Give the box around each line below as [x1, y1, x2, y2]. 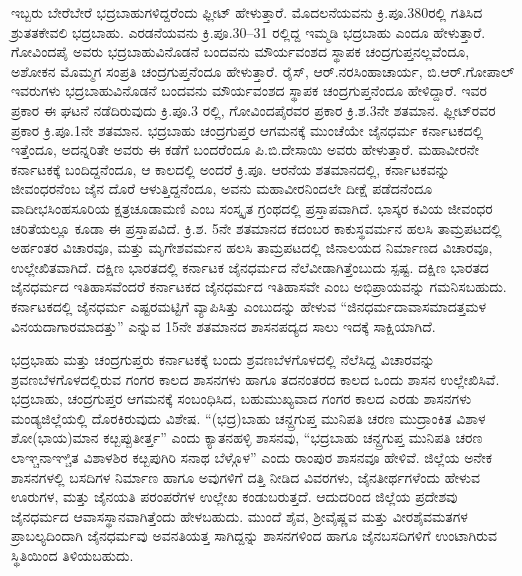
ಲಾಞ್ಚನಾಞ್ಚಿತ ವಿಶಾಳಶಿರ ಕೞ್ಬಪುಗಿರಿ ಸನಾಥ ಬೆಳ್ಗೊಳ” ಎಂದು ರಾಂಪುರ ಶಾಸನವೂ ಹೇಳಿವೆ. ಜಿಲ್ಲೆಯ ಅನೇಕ [11, 447, 493, 468]
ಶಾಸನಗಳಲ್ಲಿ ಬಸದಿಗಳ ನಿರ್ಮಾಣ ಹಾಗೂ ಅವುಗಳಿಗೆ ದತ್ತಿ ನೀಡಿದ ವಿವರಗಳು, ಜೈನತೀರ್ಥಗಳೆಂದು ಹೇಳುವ [11, 466, 481, 487]
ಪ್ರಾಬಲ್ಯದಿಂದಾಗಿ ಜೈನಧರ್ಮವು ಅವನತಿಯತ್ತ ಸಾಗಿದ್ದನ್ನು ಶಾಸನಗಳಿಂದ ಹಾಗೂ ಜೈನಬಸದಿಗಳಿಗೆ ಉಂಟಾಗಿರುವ [11, 525, 497, 546]
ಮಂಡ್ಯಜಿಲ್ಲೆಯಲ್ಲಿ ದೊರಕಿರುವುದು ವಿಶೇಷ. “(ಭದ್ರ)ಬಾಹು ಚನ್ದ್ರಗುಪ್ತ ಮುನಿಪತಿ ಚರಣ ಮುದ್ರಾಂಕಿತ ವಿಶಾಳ [11, 407, 486, 428]
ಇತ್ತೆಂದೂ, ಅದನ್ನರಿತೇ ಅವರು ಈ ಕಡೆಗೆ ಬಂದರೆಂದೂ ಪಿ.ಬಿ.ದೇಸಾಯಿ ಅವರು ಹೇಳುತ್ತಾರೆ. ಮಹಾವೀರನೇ [11, 139, 479, 160]
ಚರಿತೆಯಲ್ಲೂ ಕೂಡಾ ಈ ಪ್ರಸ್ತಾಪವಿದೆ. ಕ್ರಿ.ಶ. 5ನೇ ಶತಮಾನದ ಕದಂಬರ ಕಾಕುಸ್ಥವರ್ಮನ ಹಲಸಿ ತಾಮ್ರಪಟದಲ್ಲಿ [11, 217, 502, 238]
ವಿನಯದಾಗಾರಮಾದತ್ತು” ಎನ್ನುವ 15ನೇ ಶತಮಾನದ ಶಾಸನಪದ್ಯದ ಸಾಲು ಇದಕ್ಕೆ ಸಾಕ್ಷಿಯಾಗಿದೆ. [11, 315, 436, 336]
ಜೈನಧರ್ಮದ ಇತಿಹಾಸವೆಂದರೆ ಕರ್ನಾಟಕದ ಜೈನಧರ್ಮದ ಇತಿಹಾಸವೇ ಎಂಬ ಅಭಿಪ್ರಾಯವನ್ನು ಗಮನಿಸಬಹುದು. [11, 276, 507, 297]
